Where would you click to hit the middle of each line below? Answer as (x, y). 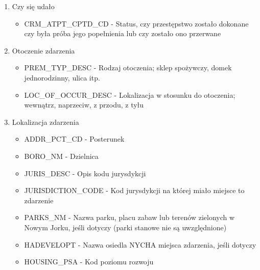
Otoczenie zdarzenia (43, 50)
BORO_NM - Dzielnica (61, 156)
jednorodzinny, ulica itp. (62, 77)
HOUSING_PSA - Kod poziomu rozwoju (89, 262)
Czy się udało (33, 6)
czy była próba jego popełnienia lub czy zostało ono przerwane (123, 33)
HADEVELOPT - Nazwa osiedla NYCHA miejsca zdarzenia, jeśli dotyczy (140, 244)
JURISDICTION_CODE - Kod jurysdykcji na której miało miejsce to (134, 190)
